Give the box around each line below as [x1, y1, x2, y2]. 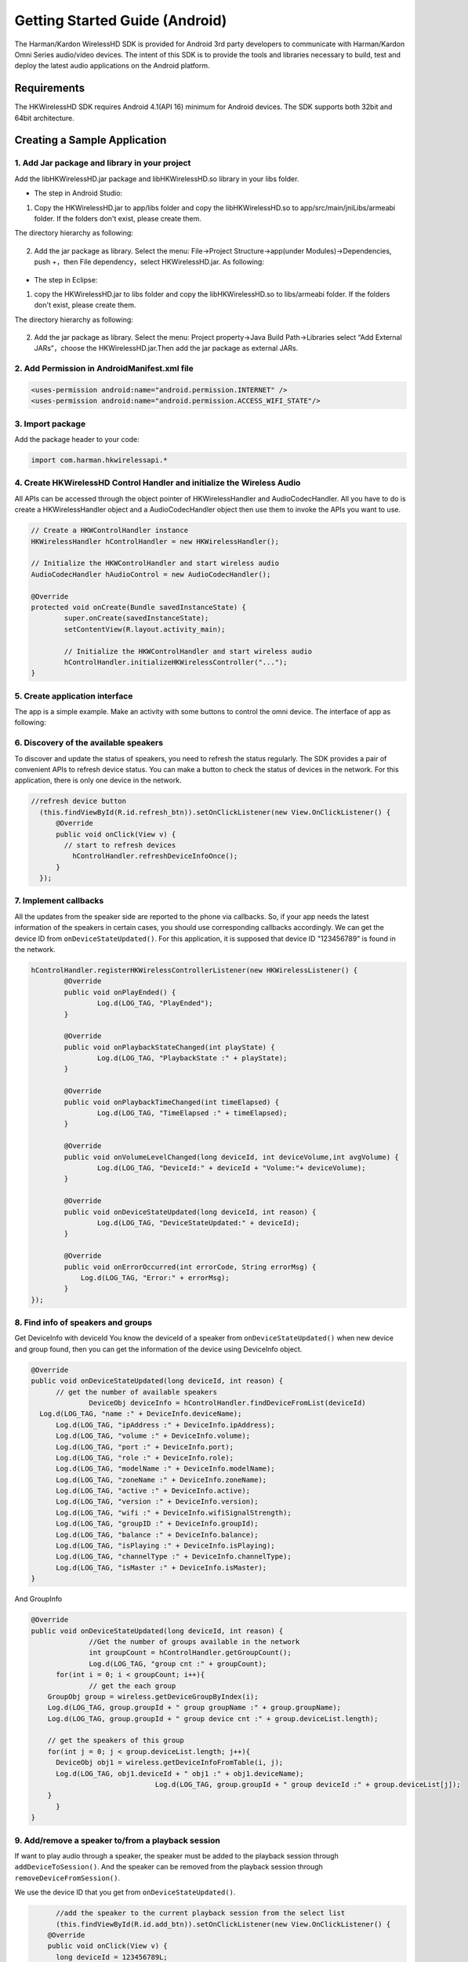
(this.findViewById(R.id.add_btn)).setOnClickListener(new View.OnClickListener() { [56, 1920, 391, 1928]
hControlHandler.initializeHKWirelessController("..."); [63, 658, 288, 666]
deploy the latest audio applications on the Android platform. [14, 61, 210, 71]
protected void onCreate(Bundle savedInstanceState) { [31, 603, 246, 611]
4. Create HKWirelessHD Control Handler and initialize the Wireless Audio [14, 477, 301, 488]
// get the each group [89, 1681, 176, 1690]
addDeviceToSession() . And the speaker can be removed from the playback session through [14, 1862, 323, 1872]
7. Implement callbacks [14, 895, 104, 906]
